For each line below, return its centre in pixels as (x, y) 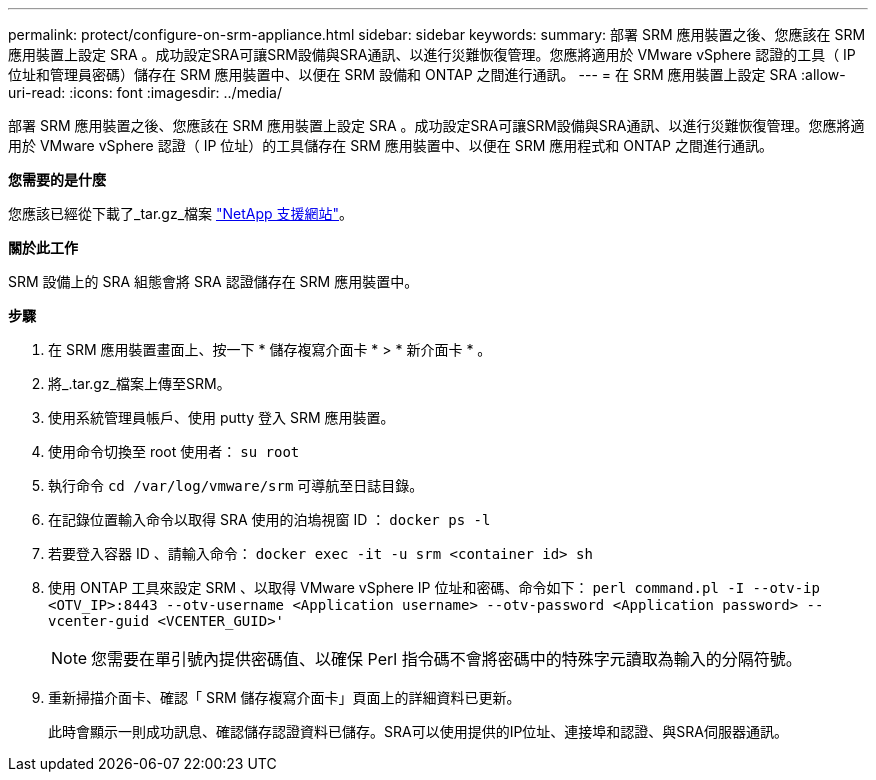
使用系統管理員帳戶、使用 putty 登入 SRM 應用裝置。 (221, 417)
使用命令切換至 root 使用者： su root (174, 451)
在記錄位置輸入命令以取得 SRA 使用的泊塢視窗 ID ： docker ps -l (269, 519)
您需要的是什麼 (57, 179)
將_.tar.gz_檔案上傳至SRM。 (139, 383)
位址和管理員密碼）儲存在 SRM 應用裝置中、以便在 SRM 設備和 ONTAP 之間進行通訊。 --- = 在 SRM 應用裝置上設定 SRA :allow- (427, 74)
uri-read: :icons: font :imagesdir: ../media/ (145, 92)
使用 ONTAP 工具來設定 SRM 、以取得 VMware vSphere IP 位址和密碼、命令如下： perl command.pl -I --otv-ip (434, 587)
